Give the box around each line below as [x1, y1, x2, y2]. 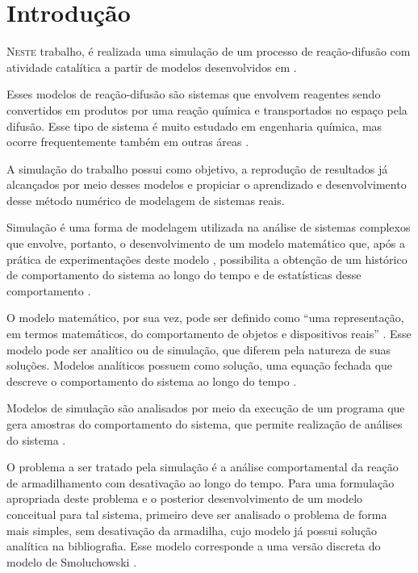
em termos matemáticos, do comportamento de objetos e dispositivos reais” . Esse [6, 325, 412, 342]
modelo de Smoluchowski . [6, 553, 137, 570]
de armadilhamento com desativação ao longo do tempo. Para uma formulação [6, 474, 395, 491]
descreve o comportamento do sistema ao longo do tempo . [6, 372, 297, 389]
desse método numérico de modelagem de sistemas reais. [6, 191, 285, 208]
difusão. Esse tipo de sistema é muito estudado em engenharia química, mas [6, 117, 382, 134]
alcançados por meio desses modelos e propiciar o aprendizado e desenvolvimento [6, 176, 407, 193]
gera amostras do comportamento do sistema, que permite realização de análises [6, 416, 403, 432]
